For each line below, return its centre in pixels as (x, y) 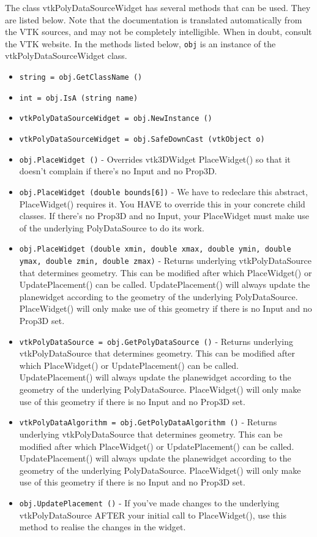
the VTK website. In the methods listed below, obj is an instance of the (140, 43)
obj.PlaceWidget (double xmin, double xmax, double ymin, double (155, 249)
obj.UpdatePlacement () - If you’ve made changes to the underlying (149, 502)
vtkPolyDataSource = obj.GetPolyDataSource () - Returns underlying (156, 341)
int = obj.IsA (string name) (79, 98)
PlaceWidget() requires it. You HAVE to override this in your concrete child (162, 203)
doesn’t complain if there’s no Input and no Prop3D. (118, 171)
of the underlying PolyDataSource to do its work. (112, 227)
